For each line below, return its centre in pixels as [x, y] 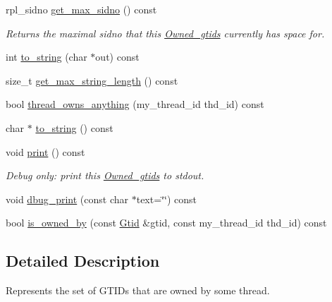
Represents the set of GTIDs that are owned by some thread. [138, 290]
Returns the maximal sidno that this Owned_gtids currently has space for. [165, 33]
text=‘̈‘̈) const [166, 199]
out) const [117, 57]
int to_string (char [47, 57]
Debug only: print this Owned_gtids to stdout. [105, 175]
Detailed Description [83, 261]
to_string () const [74, 127]
